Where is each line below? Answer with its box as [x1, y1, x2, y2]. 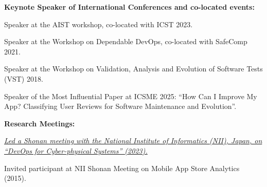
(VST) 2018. [4, 73, 43, 84]
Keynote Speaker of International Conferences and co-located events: [4, 2, 255, 12]
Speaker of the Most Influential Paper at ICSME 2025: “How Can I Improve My [4, 90, 257, 101]
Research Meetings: [4, 118, 75, 128]
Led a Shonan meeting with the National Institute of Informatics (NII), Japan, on [4, 135, 262, 146]
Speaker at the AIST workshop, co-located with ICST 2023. [4, 18, 193, 29]
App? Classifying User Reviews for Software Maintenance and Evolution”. [4, 101, 237, 111]
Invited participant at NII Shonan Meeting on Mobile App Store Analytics [4, 162, 240, 173]
